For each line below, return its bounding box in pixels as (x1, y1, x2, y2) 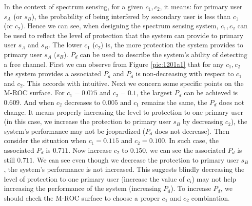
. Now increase (68, 144, 112, 155)
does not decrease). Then (155, 125, 230, 136)
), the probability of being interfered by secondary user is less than (31, 11, 231, 21)
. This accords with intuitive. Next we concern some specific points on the (22, 78, 244, 88)
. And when (19, 97, 55, 107)
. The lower (48, 40, 82, 50)
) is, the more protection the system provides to (100, 40, 244, 50)
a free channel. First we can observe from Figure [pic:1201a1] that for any (4, 59, 224, 69)
